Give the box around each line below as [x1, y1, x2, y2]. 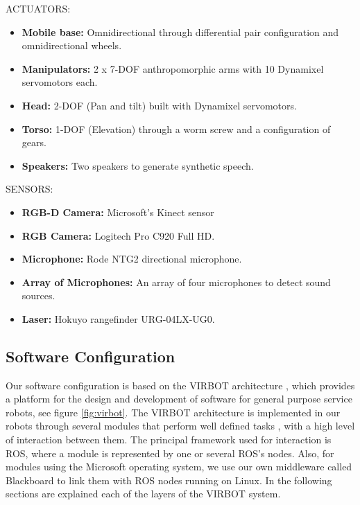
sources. [22, 288, 55, 303]
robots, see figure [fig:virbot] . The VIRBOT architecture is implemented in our [6, 405, 341, 419]
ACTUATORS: [6, 1, 71, 15]
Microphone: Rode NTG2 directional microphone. [22, 251, 242, 266]
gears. [22, 135, 46, 150]
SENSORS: [6, 181, 53, 196]
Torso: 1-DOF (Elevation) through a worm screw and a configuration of [22, 121, 331, 136]
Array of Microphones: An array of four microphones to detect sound [22, 274, 331, 289]
